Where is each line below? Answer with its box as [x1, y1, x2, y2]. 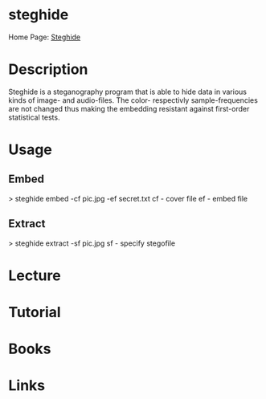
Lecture [8, 267, 62, 284]
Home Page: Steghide [8, 32, 81, 42]
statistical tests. [8, 112, 60, 122]
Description [8, 60, 88, 79]
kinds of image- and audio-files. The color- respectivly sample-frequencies [8, 95, 259, 105]
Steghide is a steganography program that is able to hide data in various [8, 87, 248, 96]
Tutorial [8, 303, 62, 322]
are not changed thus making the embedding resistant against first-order [8, 104, 250, 113]
